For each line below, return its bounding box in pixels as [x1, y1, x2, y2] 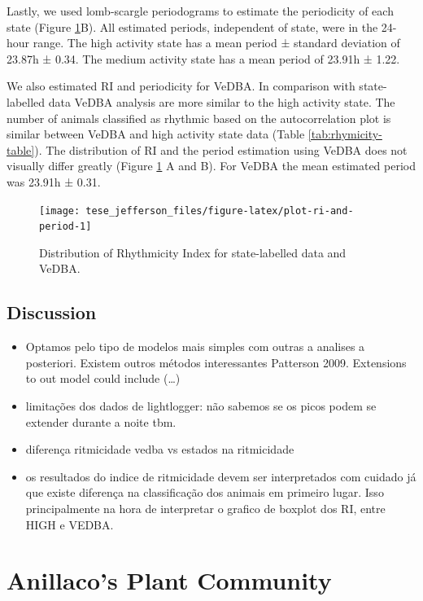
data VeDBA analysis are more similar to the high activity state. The [48, 93, 395, 110]
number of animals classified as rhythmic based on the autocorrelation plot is [7, 109, 391, 126]
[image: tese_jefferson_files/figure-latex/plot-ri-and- [39, 204, 354, 217]
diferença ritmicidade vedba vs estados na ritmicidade [25, 441, 294, 458]
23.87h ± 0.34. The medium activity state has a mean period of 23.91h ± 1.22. [7, 50, 400, 67]
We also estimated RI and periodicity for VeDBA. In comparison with [7, 77, 355, 94]
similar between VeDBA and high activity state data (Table [7, 125, 305, 143]
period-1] [39, 221, 92, 233]
